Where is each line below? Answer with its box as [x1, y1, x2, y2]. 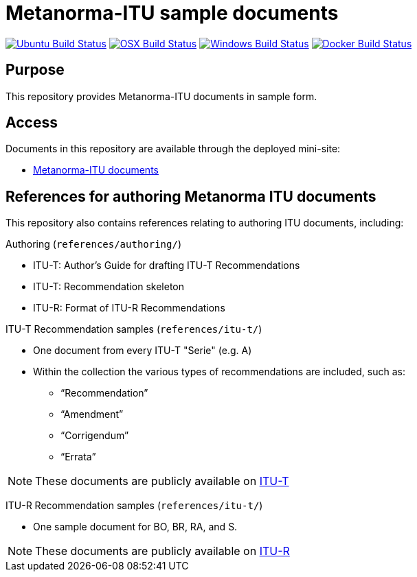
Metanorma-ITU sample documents [5, 1, 339, 25]
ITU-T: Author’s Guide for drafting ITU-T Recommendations [33, 259, 300, 272]
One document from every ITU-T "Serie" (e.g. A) [33, 344, 252, 357]
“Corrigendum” [60, 429, 129, 442]
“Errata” [60, 451, 96, 463]
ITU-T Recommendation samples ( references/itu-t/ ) [5, 323, 262, 335]
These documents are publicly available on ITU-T [35, 474, 289, 488]
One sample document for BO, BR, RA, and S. [33, 521, 238, 533]
